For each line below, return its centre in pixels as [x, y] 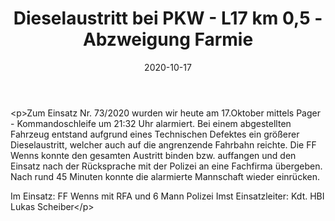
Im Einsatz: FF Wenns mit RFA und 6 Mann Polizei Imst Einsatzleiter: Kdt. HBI [167, 196]
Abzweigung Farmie [168, 39]
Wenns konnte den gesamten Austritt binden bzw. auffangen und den [153, 155]
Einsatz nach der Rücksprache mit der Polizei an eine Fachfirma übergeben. [166, 166]
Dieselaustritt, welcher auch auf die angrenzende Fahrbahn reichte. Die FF [163, 144]
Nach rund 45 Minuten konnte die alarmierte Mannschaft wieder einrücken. [165, 176]
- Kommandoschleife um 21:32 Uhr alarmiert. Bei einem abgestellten [151, 123]
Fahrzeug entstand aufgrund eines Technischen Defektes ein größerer [155, 134]
